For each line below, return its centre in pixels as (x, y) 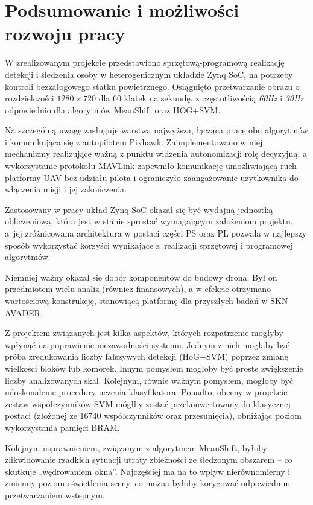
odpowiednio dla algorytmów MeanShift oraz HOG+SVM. (113, 110)
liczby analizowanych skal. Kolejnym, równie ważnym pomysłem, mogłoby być (149, 380)
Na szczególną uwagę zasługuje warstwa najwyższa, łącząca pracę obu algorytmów (156, 130)
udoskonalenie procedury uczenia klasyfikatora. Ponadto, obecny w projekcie (146, 392)
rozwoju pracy (65, 33)
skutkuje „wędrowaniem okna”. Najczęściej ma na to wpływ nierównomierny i (148, 471)
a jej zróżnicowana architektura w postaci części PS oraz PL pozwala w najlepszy (156, 233)
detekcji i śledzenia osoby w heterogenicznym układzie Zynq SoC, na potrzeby (149, 74)
